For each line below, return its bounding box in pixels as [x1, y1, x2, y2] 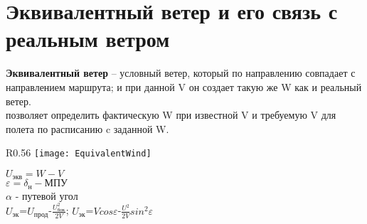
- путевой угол [15, 188, 78, 203]
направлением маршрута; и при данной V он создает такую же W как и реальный [6, 79, 362, 94]
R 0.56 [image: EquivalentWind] [6, 145, 151, 160]
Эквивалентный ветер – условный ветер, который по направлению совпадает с [6, 65, 356, 80]
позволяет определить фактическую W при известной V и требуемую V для [6, 107, 336, 122]
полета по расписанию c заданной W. [6, 121, 169, 136]
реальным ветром [6, 24, 170, 53]
